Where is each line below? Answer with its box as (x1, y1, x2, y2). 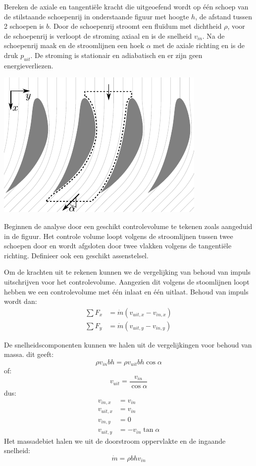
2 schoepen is (4, 21, 44, 31)
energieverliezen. (4, 60, 53, 70)
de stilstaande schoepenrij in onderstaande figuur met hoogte (4, 11, 189, 21)
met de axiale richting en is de (153, 40, 245, 51)
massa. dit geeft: (4, 349, 54, 359)
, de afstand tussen (195, 11, 253, 21)
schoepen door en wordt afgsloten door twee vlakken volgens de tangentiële (4, 240, 232, 251)
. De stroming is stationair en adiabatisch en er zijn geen (30, 50, 203, 60)
